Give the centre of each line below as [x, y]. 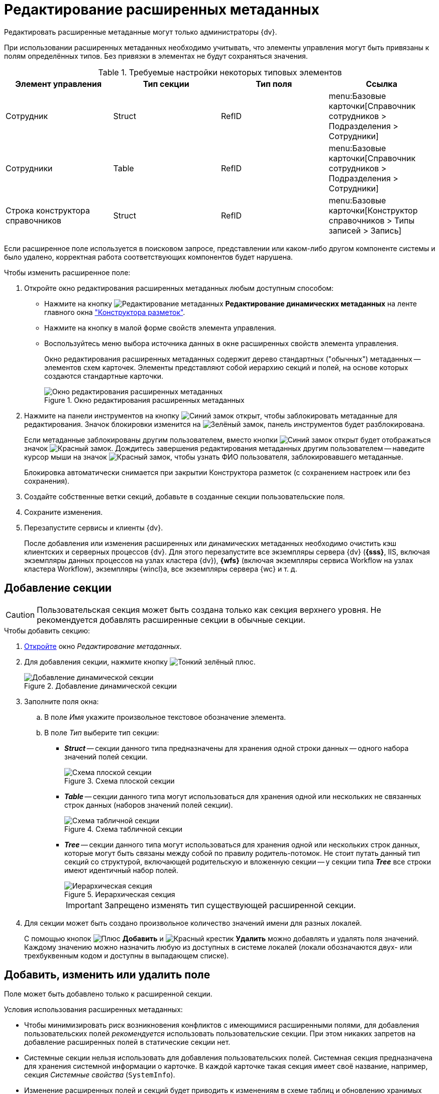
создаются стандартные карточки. [104, 376]
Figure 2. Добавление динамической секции [100, 686]
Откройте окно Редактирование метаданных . [103, 646]
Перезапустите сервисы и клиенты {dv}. [94, 527]
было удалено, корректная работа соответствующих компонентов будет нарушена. [148, 257]
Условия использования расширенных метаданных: [93, 1010]
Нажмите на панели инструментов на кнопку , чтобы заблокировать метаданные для [211, 415]
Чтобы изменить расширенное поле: [67, 272]
